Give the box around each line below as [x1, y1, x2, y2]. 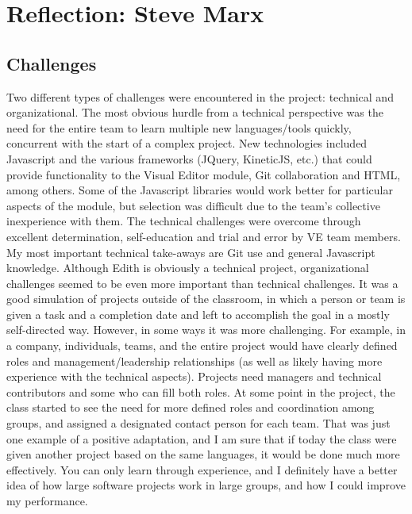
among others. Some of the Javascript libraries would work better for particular [6, 182, 393, 198]
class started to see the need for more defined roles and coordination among [6, 399, 375, 416]
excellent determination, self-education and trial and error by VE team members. [6, 228, 401, 244]
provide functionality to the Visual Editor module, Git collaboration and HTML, [6, 166, 401, 182]
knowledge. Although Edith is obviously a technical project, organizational [6, 259, 369, 276]
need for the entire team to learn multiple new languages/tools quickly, [6, 119, 352, 136]
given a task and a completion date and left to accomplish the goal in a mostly [6, 305, 390, 322]
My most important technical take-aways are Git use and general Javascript [6, 244, 375, 260]
